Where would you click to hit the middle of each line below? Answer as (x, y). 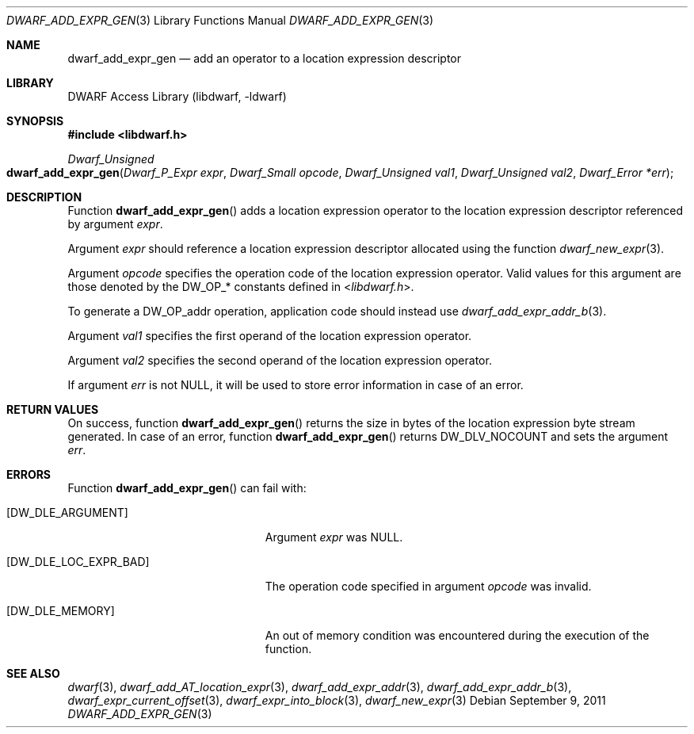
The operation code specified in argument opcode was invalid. (428, 586)
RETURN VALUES (53, 409)
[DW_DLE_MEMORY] (61, 611)
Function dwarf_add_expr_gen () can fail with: (187, 488)
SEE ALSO (33, 673)
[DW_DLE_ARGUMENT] (67, 512)
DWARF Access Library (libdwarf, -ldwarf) (177, 96)
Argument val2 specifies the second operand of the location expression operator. (280, 360)
